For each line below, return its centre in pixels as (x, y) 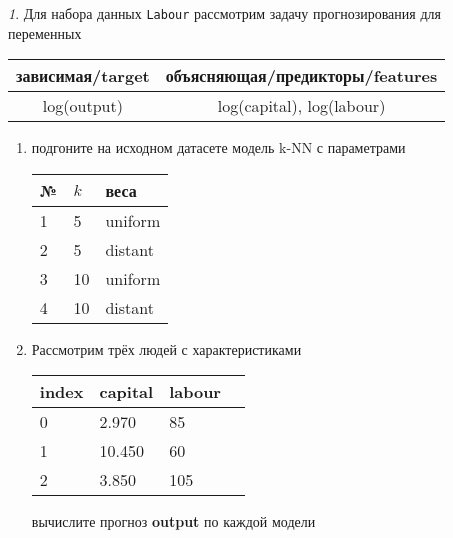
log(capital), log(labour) (301, 106)
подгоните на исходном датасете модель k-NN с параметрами (218, 147)
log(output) (82, 106)
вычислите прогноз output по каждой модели (173, 521)
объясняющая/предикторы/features (301, 76)
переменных (45, 32)
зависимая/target (83, 76)
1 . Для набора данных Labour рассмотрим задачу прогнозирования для (224, 13)
